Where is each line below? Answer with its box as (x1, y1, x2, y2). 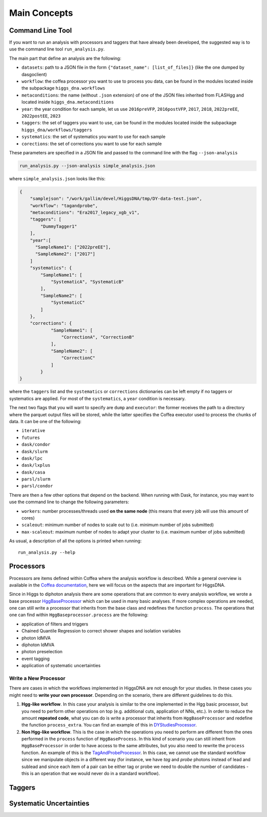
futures (21, 434, 41, 440)
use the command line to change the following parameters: (9, 499, 130, 505)
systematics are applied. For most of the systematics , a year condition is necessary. (9, 395, 186, 401)
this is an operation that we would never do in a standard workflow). (21, 770, 160, 776)
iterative (21, 428, 45, 433)
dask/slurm (21, 448, 48, 454)
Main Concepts (9, 7, 73, 18)
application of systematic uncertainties (21, 663, 101, 669)
